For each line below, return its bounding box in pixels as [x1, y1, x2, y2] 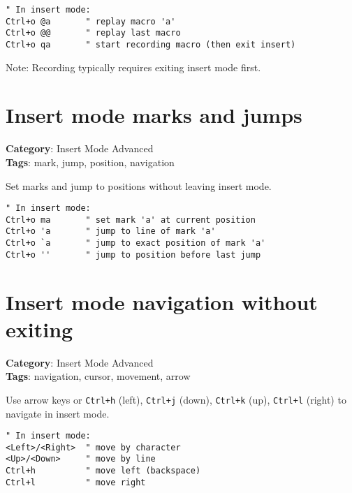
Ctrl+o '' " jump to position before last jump [6, 249, 261, 260]
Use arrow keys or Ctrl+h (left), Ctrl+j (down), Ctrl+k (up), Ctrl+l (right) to [6, 392, 346, 406]
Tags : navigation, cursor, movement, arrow [6, 369, 191, 383]
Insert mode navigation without [6, 287, 318, 316]
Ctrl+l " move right [6, 477, 146, 487]
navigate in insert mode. [6, 406, 110, 420]
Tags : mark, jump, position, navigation [6, 154, 175, 169]
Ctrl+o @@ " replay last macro [6, 28, 181, 38]
